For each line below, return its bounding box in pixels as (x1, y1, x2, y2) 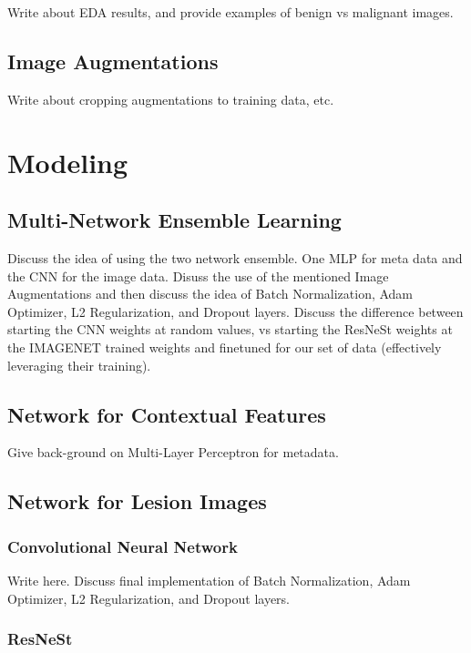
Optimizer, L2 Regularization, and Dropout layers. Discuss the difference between (7, 301, 464, 321)
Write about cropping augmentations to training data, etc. (7, 89, 334, 108)
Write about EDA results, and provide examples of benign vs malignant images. (7, 3, 454, 21)
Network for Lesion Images (7, 487, 267, 515)
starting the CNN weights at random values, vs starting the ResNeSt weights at (7, 320, 453, 339)
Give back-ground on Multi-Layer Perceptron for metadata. (7, 443, 339, 462)
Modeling (7, 143, 128, 180)
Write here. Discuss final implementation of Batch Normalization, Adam (7, 570, 411, 589)
